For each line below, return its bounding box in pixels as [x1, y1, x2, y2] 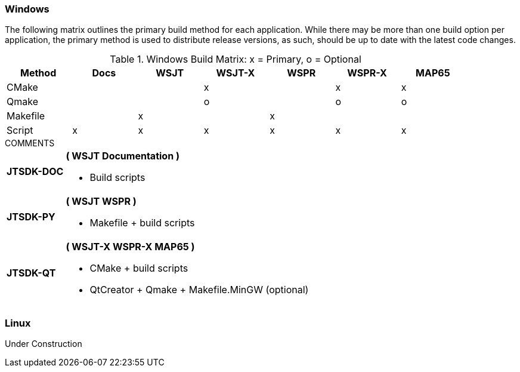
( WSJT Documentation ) [66, 150, 179, 162]
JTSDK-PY [7, 211, 55, 223]
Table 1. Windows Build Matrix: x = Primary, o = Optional [110, 53, 361, 66]
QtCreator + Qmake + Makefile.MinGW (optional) [89, 284, 309, 296]
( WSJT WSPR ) [66, 195, 137, 208]
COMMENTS [5, 138, 55, 149]
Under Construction [5, 339, 82, 349]
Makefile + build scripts [89, 217, 195, 229]
